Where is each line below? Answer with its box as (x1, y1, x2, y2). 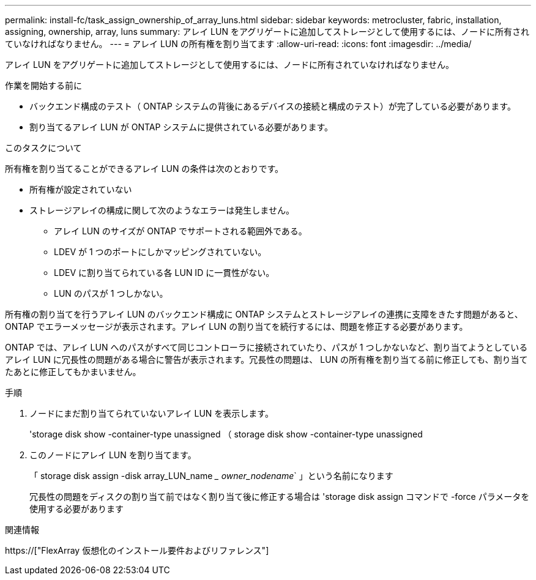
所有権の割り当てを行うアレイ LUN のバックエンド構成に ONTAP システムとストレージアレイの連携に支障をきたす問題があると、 (5, 309, 523, 319)
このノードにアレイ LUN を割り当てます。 (29, 450, 196, 460)
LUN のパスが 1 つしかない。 (54, 288, 168, 299)
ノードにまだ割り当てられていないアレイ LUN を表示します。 (29, 408, 274, 418)
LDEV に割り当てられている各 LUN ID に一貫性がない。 (54, 267, 275, 278)
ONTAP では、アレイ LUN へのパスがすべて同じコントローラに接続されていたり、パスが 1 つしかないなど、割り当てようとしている (5, 342, 528, 352)
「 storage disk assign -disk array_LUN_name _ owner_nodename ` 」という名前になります (29, 470, 393, 481)
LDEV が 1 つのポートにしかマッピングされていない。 (54, 247, 267, 257)
